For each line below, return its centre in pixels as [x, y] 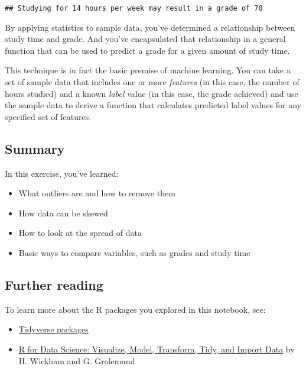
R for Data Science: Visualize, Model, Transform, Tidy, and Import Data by [157, 349]
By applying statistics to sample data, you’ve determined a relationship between [150, 27]
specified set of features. [48, 116]
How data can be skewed [63, 213]
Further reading [54, 284]
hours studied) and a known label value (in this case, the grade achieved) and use [152, 93]
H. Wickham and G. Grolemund [77, 360]
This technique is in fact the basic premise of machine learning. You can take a [148, 70]
